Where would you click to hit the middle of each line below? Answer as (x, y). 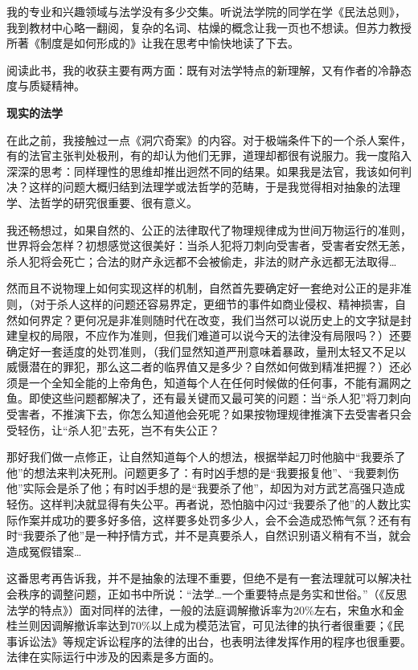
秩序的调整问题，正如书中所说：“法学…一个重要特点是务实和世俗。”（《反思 (212, 594)
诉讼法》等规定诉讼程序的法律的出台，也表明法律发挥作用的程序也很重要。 (214, 641)
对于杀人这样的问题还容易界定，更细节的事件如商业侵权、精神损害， (214, 303)
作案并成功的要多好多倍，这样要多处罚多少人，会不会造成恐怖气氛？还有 (209, 519)
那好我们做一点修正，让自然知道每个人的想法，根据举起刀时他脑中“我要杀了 (206, 457)
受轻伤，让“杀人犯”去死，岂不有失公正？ (113, 429)
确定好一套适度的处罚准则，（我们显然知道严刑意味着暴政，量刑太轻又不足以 (206, 351)
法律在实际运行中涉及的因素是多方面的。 (113, 657)
